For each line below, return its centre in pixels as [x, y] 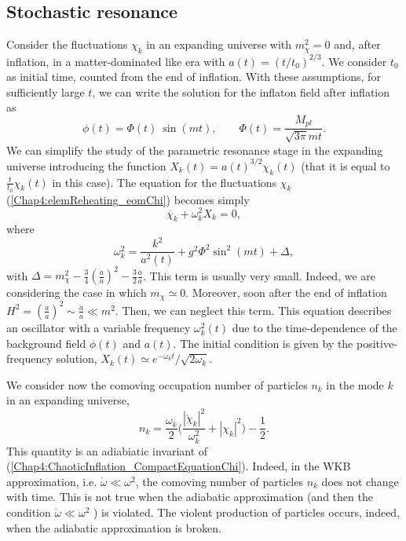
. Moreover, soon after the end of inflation [286, 292]
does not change [360, 481]
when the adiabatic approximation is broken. [114, 527]
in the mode [355, 384]
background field [46, 343]
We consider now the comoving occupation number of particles [157, 384]
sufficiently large [46, 91]
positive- [377, 343]
